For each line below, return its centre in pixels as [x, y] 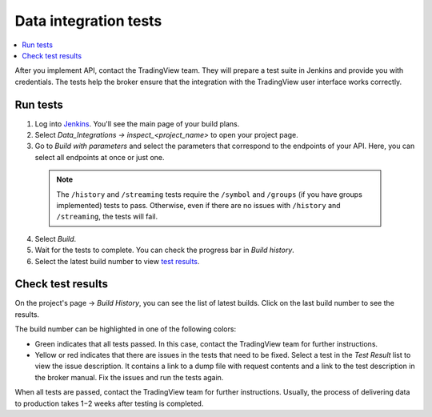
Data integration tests [88, 21]
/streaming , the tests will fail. [107, 217]
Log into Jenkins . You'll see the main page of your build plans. [137, 123]
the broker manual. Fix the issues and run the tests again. [129, 377]
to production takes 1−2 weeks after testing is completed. [109, 403]
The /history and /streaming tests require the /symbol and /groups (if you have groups [210, 194]
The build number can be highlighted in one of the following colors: [125, 329]
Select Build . [56, 239]
